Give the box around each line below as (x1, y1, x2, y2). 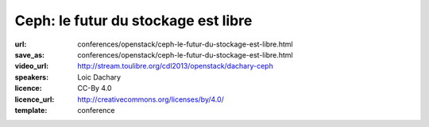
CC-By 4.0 (77, 84, 112, 93)
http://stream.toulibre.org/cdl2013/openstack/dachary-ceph (77, 62, 273, 71)
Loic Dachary (77, 72, 122, 82)
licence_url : (14, 95, 55, 104)
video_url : (14, 62, 49, 71)
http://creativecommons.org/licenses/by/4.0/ (77, 95, 224, 104)
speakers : (14, 72, 49, 82)
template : (14, 105, 48, 114)
